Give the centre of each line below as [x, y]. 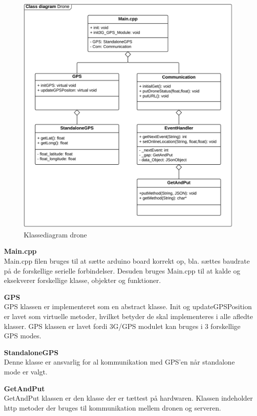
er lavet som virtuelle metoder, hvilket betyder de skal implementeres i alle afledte [128, 316]
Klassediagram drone [55, 234]
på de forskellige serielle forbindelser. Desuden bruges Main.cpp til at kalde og [122, 270]
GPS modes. [23, 336]
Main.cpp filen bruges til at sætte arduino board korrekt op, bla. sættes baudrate [127, 261]
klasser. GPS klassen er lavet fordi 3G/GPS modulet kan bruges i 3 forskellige [122, 326]
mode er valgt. [26, 371]
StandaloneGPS [31, 352]
